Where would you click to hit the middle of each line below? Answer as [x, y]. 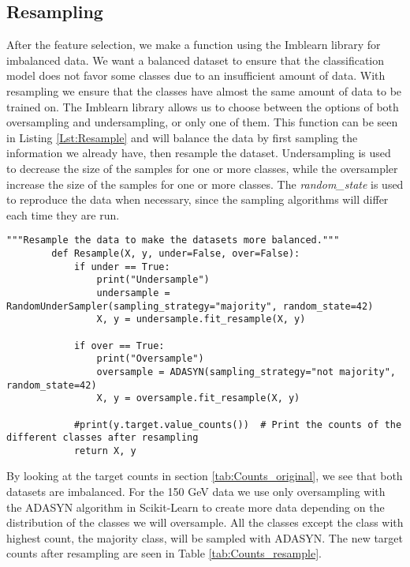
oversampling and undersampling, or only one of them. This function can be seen [202, 122]
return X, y [105, 451]
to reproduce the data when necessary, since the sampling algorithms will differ [198, 199]
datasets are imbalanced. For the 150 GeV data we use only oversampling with [196, 492]
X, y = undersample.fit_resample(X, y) [201, 319]
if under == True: [122, 267]
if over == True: [119, 345]
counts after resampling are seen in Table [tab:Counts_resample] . [164, 553]
